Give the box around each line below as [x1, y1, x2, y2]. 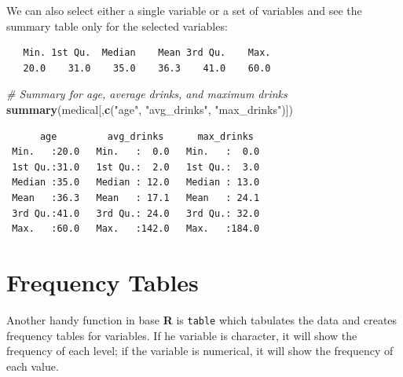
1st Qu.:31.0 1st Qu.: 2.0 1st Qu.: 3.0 [12, 161, 260, 173]
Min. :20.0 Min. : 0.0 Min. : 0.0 [12, 146, 260, 158]
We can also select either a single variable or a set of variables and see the [6, 2, 362, 18]
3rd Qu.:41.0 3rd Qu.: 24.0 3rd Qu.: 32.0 [12, 207, 260, 219]
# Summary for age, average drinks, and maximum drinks [6, 86, 288, 102]
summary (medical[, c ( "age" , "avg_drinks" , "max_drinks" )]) [6, 101, 293, 117]
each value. [6, 357, 59, 374]
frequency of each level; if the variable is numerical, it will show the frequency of [6, 342, 394, 359]
